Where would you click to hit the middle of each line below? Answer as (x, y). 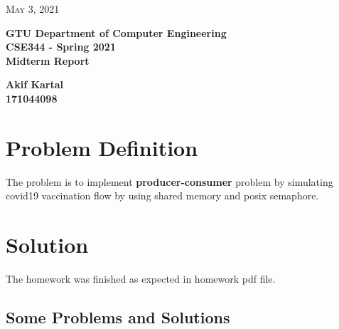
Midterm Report (48, 60)
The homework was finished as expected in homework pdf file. (141, 278)
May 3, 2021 (33, 9)
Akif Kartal (35, 84)
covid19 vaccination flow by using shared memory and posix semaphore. (162, 195)
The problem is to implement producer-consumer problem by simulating (169, 181)
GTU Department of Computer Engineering (116, 32)
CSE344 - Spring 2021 (61, 47)
